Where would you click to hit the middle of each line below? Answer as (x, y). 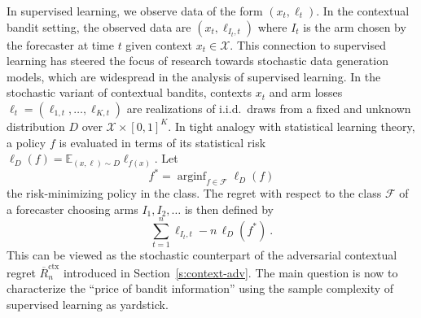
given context (159, 44)
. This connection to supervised (308, 44)
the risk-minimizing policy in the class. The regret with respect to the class (194, 192)
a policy (26, 142)
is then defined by (229, 209)
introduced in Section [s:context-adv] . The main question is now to (230, 272)
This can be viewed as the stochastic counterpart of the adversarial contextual (202, 255)
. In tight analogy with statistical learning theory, (292, 126)
